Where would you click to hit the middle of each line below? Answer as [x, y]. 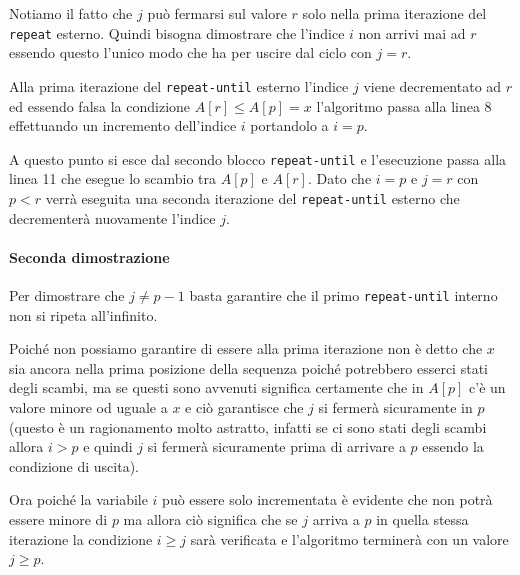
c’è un [487, 387]
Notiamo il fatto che [71, 13]
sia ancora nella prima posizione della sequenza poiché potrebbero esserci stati [248, 367]
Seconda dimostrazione [89, 256]
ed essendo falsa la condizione [100, 105]
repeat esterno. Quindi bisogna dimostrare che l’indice [177, 32]
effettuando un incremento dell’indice [123, 125]
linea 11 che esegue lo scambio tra [113, 178]
